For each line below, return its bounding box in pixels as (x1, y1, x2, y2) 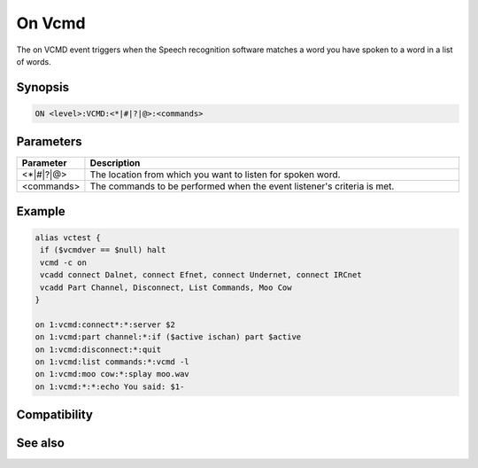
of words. (16, 56, 52, 66)
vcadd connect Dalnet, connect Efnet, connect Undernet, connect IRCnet (40, 270, 362, 280)
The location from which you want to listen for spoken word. (89, 168, 341, 181)
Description (89, 157, 141, 169)
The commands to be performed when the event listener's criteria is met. (89, 180, 395, 192)
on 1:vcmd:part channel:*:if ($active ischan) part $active (35, 332, 302, 342)
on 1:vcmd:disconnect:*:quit (35, 344, 162, 355)
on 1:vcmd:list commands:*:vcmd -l (35, 356, 189, 367)
